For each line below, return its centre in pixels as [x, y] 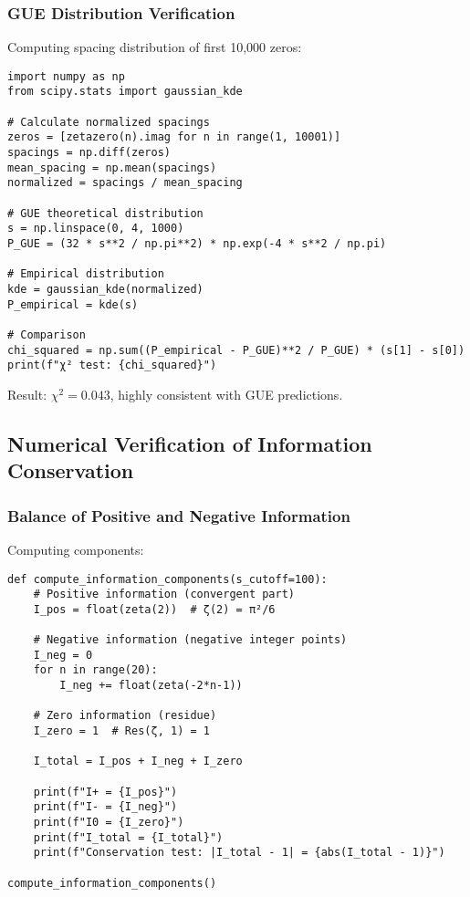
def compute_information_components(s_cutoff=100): [167, 579]
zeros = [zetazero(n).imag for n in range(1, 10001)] [174, 137]
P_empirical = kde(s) [73, 304]
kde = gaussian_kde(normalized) [105, 289]
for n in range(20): [95, 670]
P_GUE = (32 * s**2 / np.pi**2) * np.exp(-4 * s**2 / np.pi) [197, 244]
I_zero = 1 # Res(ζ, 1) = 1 [121, 731]
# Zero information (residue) [125, 716]
